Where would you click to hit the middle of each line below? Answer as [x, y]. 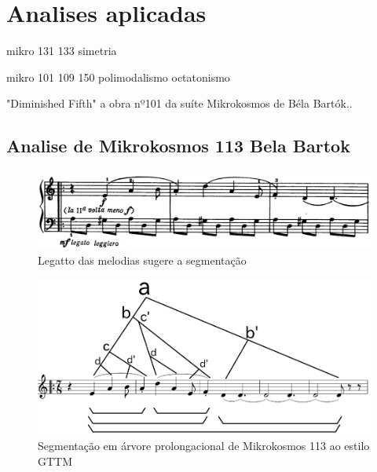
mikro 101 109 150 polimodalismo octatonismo [118, 77]
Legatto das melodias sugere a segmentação [142, 260]
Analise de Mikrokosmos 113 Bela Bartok [178, 146]
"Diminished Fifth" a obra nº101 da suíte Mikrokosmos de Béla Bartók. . [179, 103]
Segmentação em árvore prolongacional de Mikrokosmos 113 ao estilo [204, 446]
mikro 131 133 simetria [62, 51]
